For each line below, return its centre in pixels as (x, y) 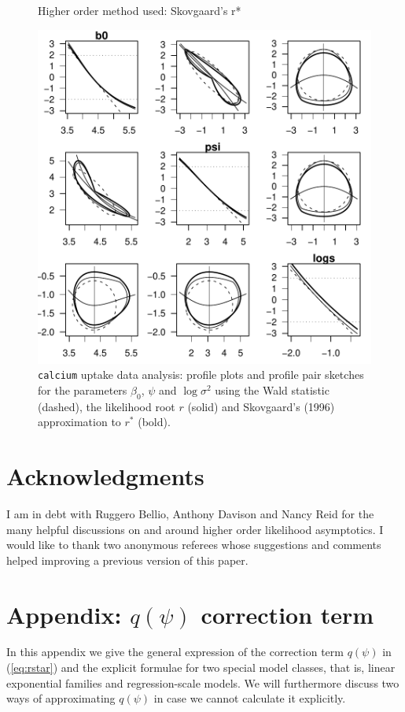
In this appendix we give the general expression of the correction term (175, 652)
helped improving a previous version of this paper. (127, 560)
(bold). (154, 422)
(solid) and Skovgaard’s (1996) (261, 406)
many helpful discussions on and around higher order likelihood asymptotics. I (195, 529)
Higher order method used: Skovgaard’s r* (140, 10)
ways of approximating (61, 698)
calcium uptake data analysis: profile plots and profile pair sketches (201, 375)
